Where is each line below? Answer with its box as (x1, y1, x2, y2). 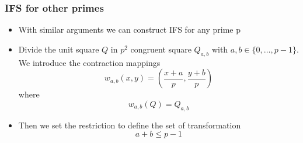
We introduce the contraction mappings (18, 56, 161, 68)
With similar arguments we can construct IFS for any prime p (18, 23, 241, 36)
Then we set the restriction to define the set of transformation (18, 118, 241, 131)
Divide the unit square (18, 43, 99, 55)
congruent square (130, 43, 191, 55)
